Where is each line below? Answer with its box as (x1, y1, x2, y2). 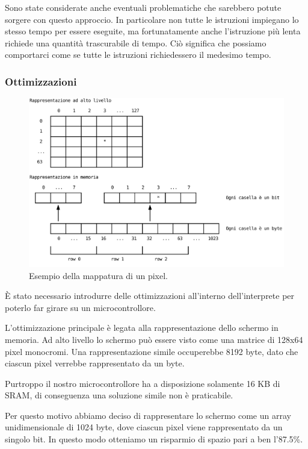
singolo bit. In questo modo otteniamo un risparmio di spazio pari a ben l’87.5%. (5, 433, 303, 445)
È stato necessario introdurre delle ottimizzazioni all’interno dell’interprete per (5, 289, 295, 302)
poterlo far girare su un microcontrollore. (5, 301, 156, 313)
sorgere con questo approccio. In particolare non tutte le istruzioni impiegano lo (5, 13, 299, 25)
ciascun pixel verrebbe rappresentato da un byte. (5, 357, 185, 369)
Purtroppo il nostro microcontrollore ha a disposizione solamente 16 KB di (5, 377, 280, 389)
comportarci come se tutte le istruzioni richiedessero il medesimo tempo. (5, 48, 271, 61)
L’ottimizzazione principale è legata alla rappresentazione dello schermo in (5, 321, 279, 334)
